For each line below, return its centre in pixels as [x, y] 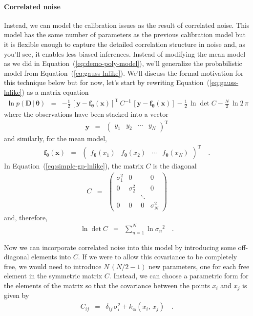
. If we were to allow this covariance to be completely [158, 257]
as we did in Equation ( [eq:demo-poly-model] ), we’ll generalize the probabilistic [123, 63]
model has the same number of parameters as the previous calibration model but [125, 34]
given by [17, 295]
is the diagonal [175, 166]
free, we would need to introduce [53, 266]
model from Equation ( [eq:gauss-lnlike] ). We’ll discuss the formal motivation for [124, 73]
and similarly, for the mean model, [55, 138]
